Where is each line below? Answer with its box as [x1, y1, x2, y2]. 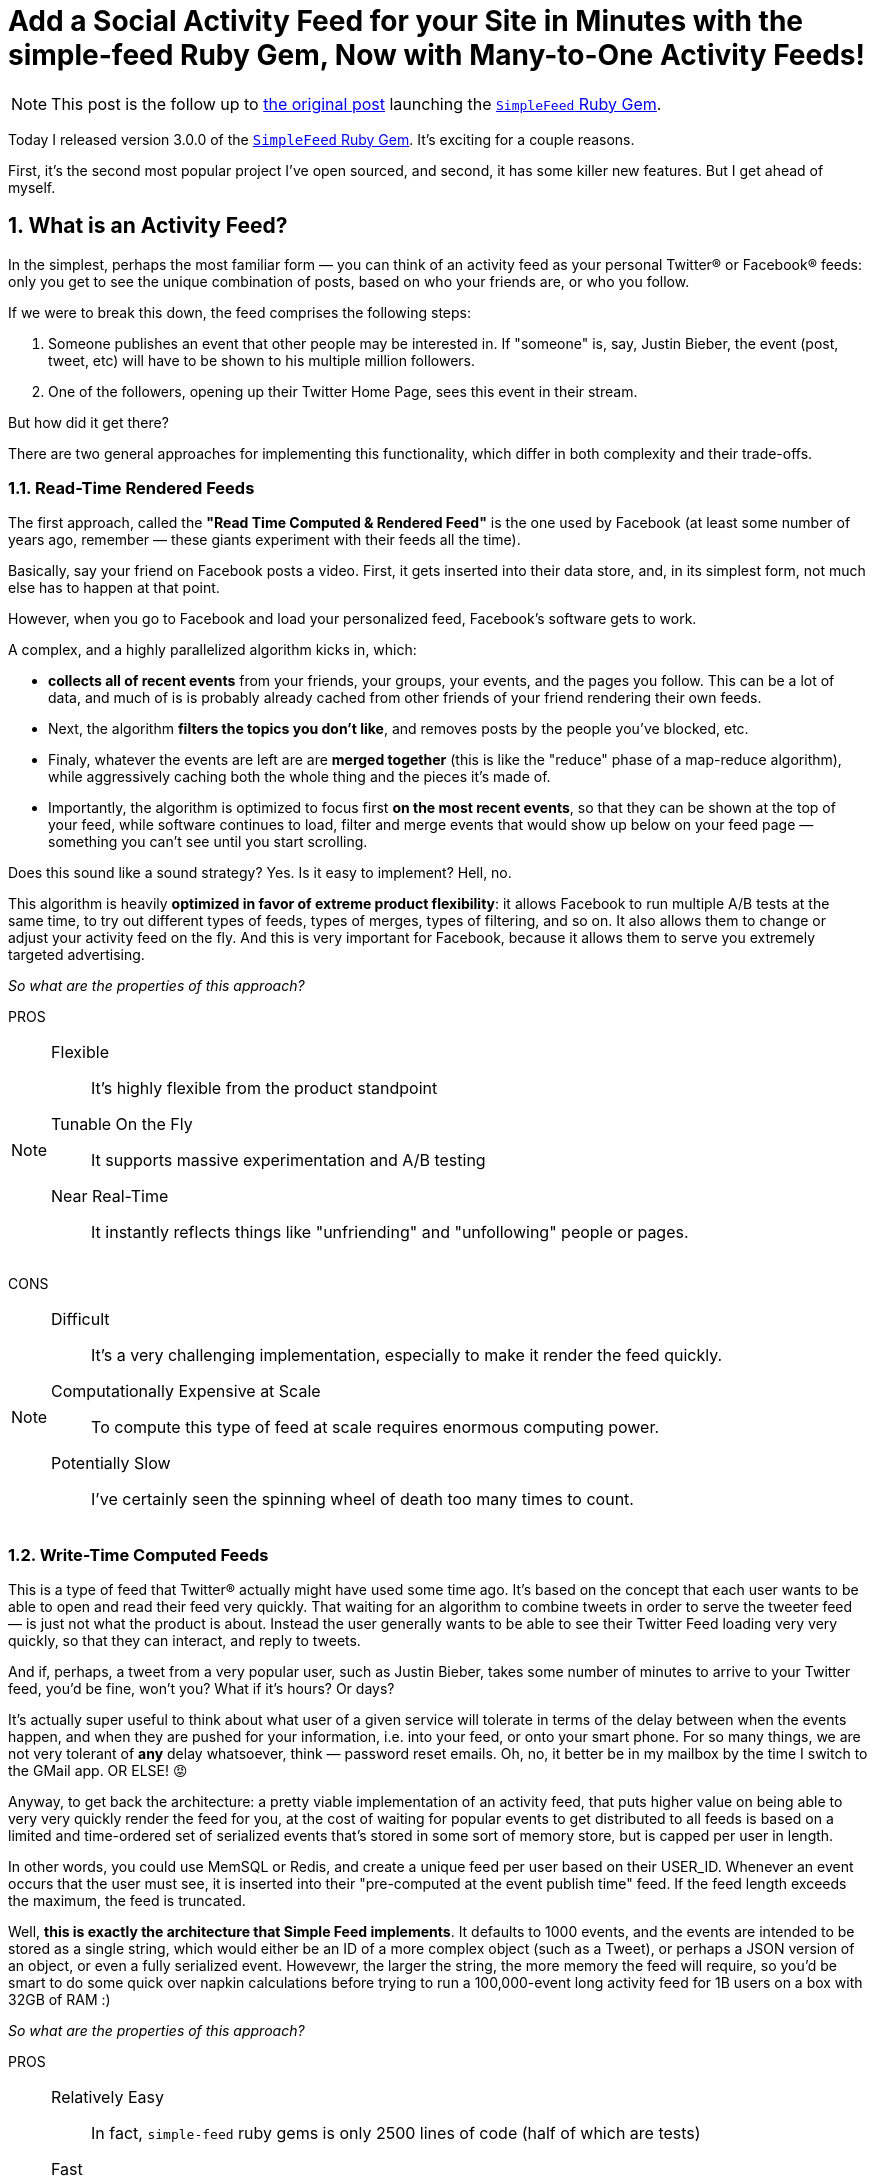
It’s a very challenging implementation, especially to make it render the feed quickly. [91, 1345, 723, 1366]
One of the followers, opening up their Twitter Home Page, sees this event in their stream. [48, 382, 638, 400]
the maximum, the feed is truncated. [8, 1892, 246, 1910]
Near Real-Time [51, 1186, 169, 1207]
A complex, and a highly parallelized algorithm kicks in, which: [8, 641, 417, 659]
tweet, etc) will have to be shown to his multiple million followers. [48, 351, 475, 369]
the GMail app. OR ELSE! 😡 [8, 1762, 188, 1780]
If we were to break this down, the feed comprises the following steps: [8, 303, 471, 321]
